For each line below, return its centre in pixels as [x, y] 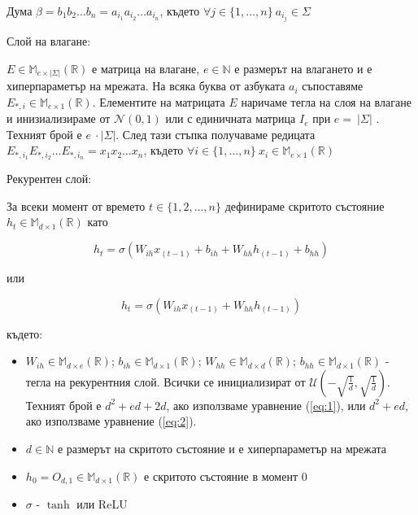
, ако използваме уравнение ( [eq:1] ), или [266, 405]
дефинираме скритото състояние [305, 205]
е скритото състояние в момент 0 [226, 476]
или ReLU [102, 504]
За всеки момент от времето [76, 205]
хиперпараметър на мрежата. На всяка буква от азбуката [146, 86]
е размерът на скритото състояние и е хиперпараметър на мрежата [222, 449]
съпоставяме [333, 86]
